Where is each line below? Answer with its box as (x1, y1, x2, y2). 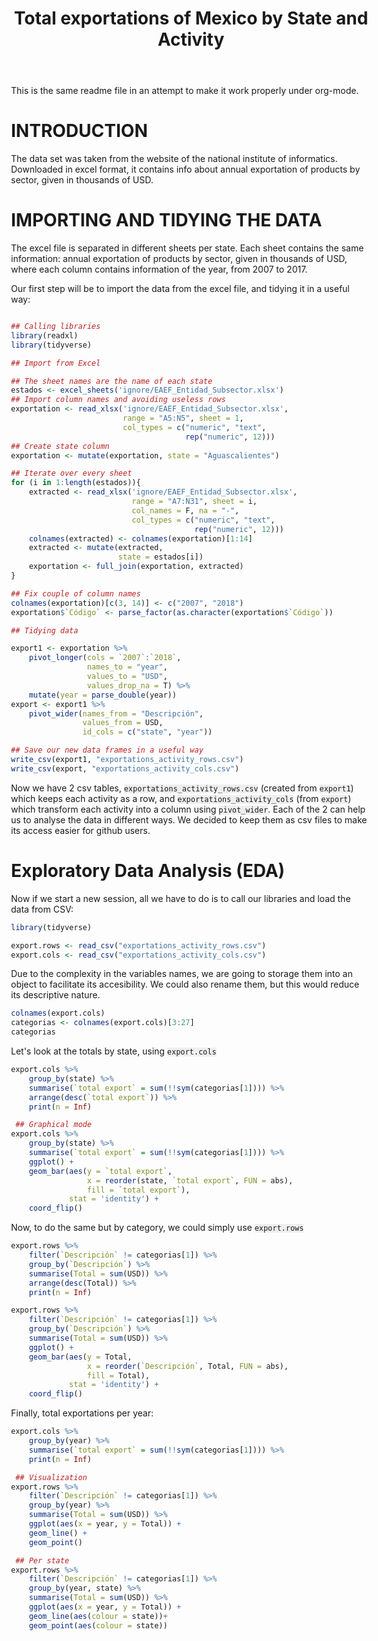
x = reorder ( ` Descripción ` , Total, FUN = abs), (86, 1361, 289, 1371)
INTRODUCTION (11, 120, 148, 142)
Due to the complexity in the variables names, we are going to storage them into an (11, 968, 353, 980)
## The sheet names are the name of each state (11, 376, 213, 386)
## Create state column (11, 441, 110, 451)
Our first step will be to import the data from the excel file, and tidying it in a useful (11, 283, 350, 295)
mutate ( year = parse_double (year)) (28, 690, 177, 700)
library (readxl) (11, 330, 79, 341)
